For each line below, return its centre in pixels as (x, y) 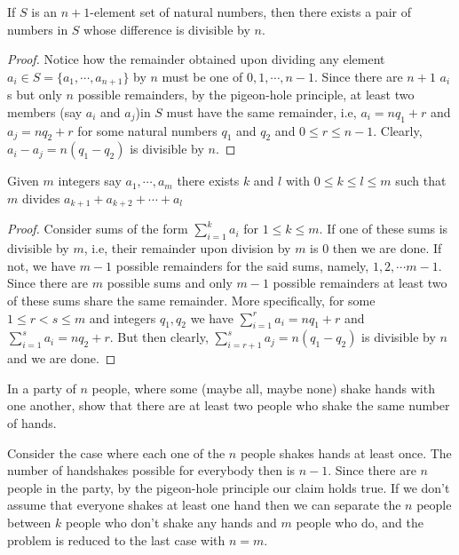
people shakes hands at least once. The (346, 452)
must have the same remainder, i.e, (261, 111)
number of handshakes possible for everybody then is (151, 470)
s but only (35, 95)
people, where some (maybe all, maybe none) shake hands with (263, 388)
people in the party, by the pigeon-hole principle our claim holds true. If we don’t (229, 487)
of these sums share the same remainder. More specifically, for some (191, 301)
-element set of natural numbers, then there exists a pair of (251, 12)
